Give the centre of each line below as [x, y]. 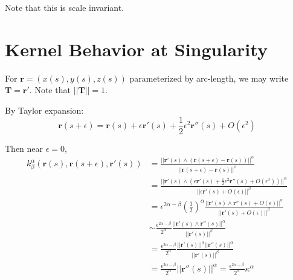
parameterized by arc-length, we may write [209, 78]
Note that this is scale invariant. [65, 7]
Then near [24, 148]
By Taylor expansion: [44, 110]
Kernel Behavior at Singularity [136, 49]
